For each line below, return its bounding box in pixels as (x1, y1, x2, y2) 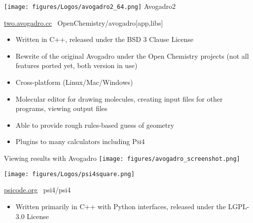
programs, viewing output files (15, 103, 108, 113)
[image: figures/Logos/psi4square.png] (4, 170, 135, 178)
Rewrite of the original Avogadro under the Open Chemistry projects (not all (15, 50, 249, 61)
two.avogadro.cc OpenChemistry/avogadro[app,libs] (4, 17, 163, 28)
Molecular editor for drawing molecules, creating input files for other (15, 93, 223, 104)
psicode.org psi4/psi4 (4, 185, 71, 195)
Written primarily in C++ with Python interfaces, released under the (15, 201, 226, 211)
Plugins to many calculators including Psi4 (15, 136, 145, 147)
